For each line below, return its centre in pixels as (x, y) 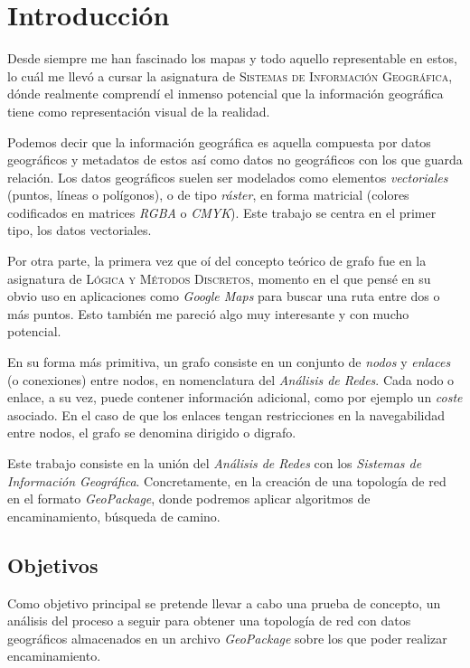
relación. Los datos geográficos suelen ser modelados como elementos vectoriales (228, 177)
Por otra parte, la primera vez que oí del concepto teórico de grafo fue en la (217, 261)
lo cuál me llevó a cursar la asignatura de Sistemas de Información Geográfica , (230, 75)
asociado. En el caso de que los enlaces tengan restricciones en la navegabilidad (226, 414)
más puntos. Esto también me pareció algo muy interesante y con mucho (208, 313)
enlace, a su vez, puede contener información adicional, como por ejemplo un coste (235, 397)
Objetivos (53, 565)
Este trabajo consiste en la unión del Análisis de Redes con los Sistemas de (215, 463)
